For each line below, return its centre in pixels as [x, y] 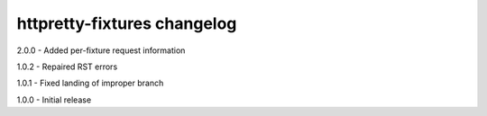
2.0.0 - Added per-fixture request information [101, 50]
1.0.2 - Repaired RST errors [67, 67]
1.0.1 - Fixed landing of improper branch [90, 83]
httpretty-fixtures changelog [127, 23]
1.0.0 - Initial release [54, 100]
